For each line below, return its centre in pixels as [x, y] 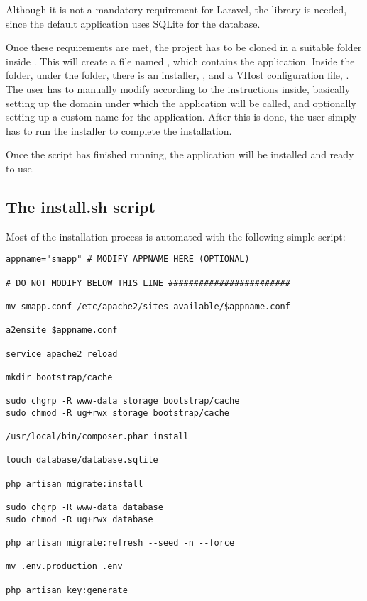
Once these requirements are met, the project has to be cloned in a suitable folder [184, 47]
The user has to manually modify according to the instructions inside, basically [178, 88]
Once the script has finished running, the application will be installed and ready [180, 154]
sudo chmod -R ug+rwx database [80, 519]
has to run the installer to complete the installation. [119, 130]
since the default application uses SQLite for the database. [133, 23]
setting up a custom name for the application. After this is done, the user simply [181, 117]
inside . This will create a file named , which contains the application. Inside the [180, 61]
